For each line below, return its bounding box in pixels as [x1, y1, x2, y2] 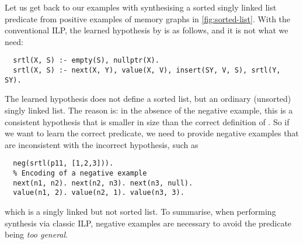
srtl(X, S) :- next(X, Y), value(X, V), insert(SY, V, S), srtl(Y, [13, 66, 281, 75]
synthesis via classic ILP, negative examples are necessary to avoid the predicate [5, 216, 292, 229]
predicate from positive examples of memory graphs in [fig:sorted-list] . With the [5, 12, 291, 25]
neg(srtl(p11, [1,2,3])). [13, 159, 114, 168]
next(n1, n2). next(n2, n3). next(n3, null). [13, 178, 193, 187]
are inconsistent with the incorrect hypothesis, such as [5, 138, 198, 150]
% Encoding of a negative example [13, 169, 147, 177]
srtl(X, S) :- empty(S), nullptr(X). [13, 56, 159, 65]
